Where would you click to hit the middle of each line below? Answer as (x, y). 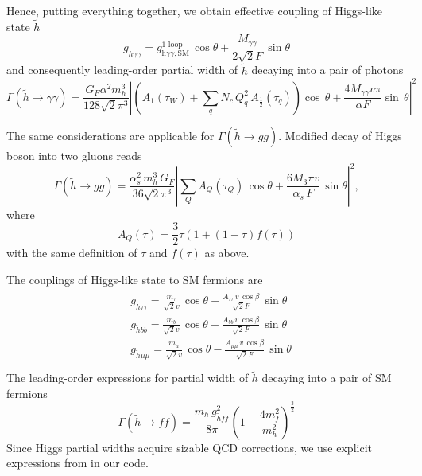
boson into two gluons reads (74, 155)
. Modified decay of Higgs (340, 135)
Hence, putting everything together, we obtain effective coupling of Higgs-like (195, 10)
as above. (227, 253)
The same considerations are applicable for (110, 135)
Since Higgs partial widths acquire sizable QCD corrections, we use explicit (189, 447)
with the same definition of (72, 253)
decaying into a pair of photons (327, 70)
